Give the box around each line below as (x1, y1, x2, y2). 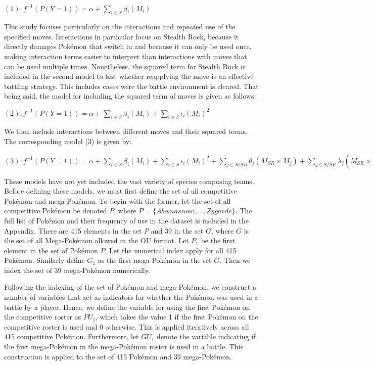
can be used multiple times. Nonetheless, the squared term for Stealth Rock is (4, 61, 246, 71)
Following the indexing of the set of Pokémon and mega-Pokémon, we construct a (4, 282, 256, 292)
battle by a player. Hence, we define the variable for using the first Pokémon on (4, 301, 250, 312)
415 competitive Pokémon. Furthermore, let (4, 331, 139, 342)
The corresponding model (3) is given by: (4, 135, 132, 146)
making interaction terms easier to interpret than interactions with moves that (4, 51, 247, 62)
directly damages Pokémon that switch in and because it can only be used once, (4, 41, 252, 52)
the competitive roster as (4, 311, 81, 322)
